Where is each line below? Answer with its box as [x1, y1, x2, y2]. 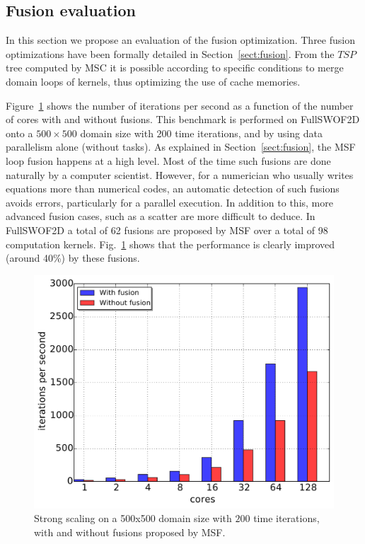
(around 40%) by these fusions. [6, 250, 140, 265]
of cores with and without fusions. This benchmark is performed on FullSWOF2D [6, 112, 360, 127]
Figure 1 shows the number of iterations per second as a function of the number [6, 98, 354, 112]
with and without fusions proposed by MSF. [34, 524, 226, 539]
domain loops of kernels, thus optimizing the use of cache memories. [6, 74, 301, 88]
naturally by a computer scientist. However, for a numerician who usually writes [6, 167, 354, 182]
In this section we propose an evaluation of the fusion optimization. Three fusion [6, 33, 355, 47]
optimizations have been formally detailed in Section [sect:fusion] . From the [6, 46, 335, 61]
